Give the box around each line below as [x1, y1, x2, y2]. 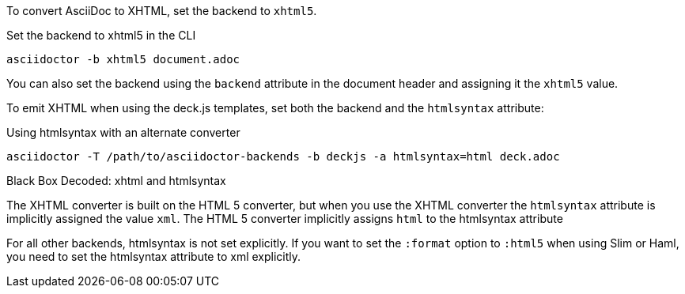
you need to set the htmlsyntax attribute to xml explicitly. [6, 250, 301, 263]
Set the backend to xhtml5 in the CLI [6, 28, 196, 42]
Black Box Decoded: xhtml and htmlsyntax [6, 174, 226, 187]
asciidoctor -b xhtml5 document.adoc [6, 53, 240, 66]
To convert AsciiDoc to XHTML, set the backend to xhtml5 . [6, 4, 317, 17]
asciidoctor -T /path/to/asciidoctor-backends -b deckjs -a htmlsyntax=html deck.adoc [6, 150, 560, 163]
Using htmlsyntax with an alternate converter [6, 126, 240, 139]
